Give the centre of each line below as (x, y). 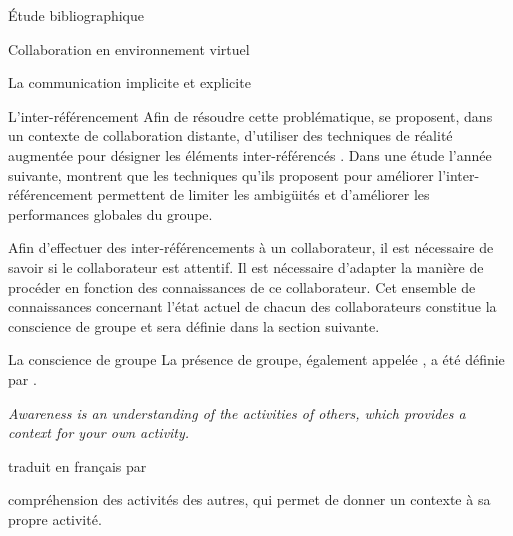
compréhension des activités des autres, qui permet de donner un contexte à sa (249, 499)
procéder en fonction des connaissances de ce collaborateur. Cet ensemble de (242, 286)
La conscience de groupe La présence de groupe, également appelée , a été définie (256, 359)
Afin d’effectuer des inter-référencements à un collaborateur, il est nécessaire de (251, 247)
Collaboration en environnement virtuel (129, 48)
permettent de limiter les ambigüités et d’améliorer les (263, 194)
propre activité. (55, 518)
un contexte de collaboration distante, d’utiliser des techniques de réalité (230, 135)
